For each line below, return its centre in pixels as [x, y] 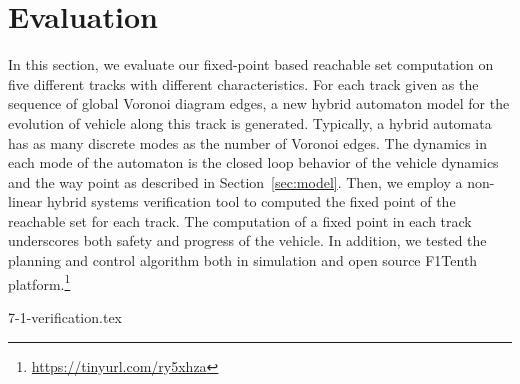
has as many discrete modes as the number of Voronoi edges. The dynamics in [247, 142]
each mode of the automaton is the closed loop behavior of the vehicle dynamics [253, 162]
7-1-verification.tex [65, 316]
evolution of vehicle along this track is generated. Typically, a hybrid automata [250, 122]
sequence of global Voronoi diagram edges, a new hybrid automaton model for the [259, 103]
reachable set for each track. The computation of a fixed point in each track [240, 220]
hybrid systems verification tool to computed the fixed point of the [251, 201]
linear [25, 201]
